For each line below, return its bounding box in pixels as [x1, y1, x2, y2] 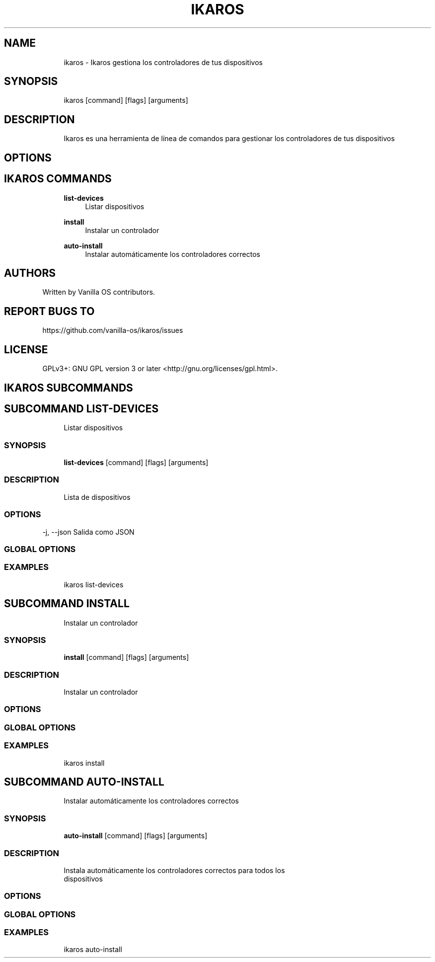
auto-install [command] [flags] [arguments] [64, 831, 208, 840]
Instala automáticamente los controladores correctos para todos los [64, 866, 285, 875]
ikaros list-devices [64, 580, 124, 589]
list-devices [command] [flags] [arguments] [64, 458, 209, 467]
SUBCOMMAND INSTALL [4, 597, 130, 610]
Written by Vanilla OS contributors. [42, 288, 155, 297]
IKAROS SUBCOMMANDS [4, 381, 133, 394]
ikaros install [64, 758, 105, 767]
